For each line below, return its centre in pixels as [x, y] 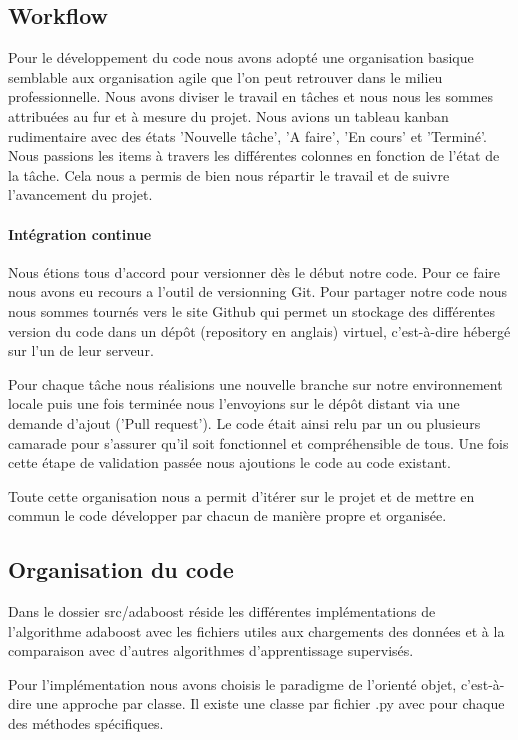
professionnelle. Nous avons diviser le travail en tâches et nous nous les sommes [251, 96]
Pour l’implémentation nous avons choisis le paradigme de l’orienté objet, [232, 683]
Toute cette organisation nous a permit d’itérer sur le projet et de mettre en [241, 495]
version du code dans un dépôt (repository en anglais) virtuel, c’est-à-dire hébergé [259, 330]
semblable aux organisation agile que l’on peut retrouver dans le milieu [225, 76]
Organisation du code [121, 569]
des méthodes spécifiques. [86, 723]
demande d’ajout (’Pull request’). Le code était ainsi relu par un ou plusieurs [244, 422]
